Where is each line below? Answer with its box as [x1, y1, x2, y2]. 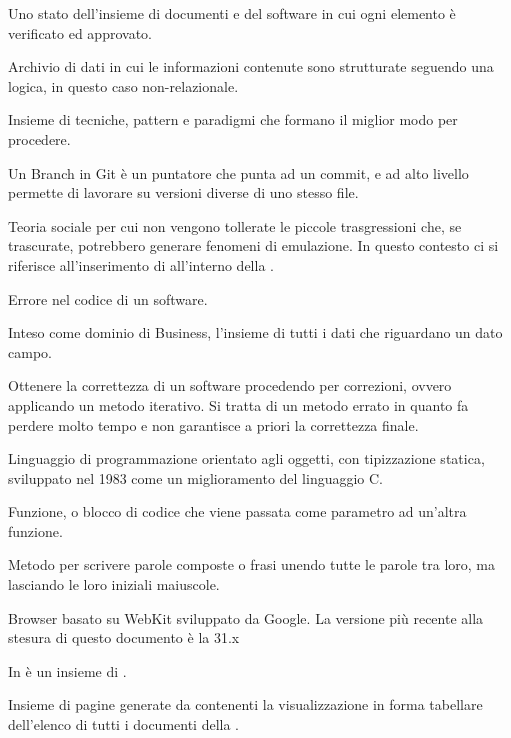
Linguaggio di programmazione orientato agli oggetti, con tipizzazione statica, [8, 448, 485, 469]
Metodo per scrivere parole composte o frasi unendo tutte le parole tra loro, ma [8, 554, 496, 575]
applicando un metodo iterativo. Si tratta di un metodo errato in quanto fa [8, 394, 469, 415]
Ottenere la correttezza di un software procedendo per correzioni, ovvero [8, 375, 452, 396]
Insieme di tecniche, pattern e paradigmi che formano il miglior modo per [8, 109, 458, 130]
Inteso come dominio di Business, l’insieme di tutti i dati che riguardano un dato [8, 322, 503, 343]
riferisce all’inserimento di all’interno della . [8, 254, 274, 275]
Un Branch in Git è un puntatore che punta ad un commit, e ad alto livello [8, 162, 469, 183]
